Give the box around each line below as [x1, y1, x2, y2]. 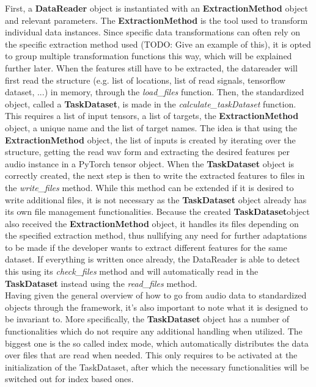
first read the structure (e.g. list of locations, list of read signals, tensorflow [5, 73, 285, 86]
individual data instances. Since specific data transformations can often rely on [5, 26, 301, 38]
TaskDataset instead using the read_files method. [5, 277, 197, 289]
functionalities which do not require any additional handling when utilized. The [5, 325, 303, 338]
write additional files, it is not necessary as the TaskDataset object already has [5, 193, 307, 206]
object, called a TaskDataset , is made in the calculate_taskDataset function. [5, 97, 296, 110]
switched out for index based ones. [5, 372, 134, 385]
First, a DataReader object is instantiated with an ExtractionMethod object [5, 2, 308, 14]
